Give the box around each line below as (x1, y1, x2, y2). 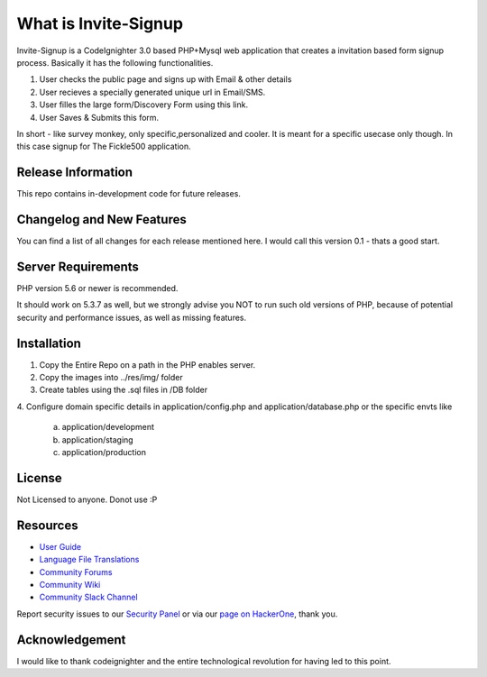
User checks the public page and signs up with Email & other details (39, 74, 292, 85)
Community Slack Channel (39, 591, 139, 603)
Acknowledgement (16, 632, 126, 647)
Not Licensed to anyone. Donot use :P (16, 494, 158, 505)
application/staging (61, 434, 134, 445)
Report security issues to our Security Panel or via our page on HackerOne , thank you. (16, 608, 338, 619)
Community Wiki (39, 580, 101, 590)
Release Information (16, 165, 133, 180)
